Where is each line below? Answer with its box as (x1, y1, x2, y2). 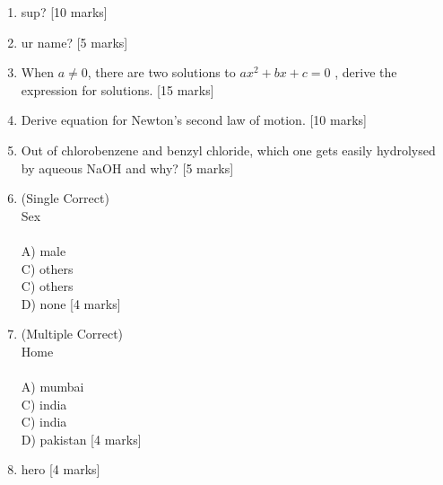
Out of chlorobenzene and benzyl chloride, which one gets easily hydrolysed (21, 140, 436, 159)
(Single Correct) (21, 189, 109, 207)
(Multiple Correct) (21, 324, 124, 343)
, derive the (334, 63, 397, 82)
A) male (21, 241, 66, 260)
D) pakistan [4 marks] (21, 429, 142, 448)
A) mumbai (21, 377, 84, 396)
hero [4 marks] (21, 460, 100, 479)
